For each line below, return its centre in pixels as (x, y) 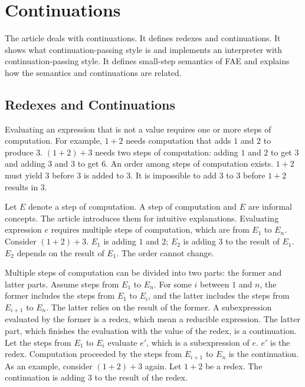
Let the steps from (38, 342)
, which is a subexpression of (198, 342)
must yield (24, 175)
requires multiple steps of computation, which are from (150, 229)
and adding (25, 163)
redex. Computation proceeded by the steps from (94, 354)
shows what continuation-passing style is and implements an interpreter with (144, 49)
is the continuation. (264, 354)
